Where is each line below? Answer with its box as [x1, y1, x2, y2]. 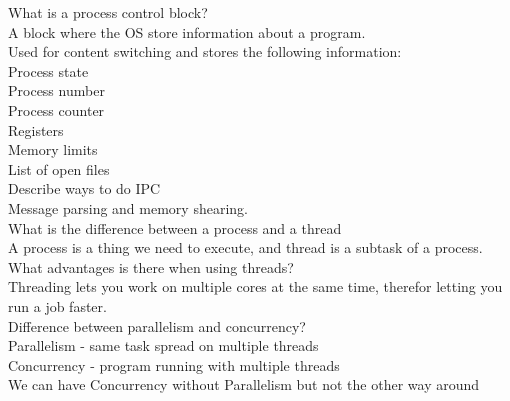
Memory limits [8, 139, 98, 160]
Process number [8, 80, 105, 101]
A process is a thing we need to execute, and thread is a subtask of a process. [8, 237, 483, 258]
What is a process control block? [8, 2, 208, 22]
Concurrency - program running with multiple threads [8, 354, 340, 375]
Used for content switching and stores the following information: [8, 41, 402, 62]
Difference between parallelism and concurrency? [8, 315, 306, 336]
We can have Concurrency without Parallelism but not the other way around [8, 374, 480, 395]
